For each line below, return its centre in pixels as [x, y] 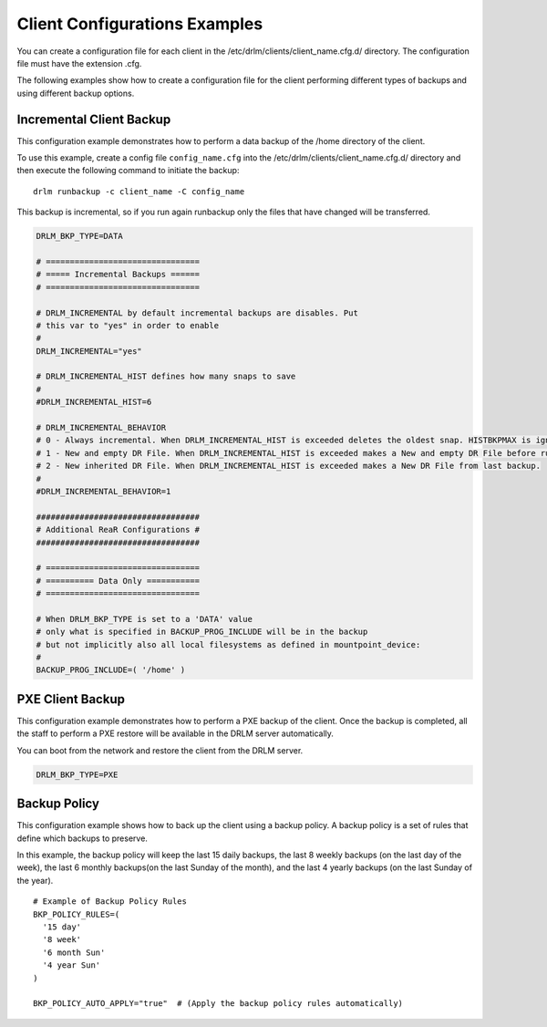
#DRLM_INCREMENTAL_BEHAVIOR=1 [103, 491]
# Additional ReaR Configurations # [118, 530]
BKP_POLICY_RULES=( [77, 914]
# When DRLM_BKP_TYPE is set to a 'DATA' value [144, 619]
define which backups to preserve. [82, 838]
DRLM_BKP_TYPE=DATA [79, 236]
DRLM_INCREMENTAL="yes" [89, 351]
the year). [35, 880]
